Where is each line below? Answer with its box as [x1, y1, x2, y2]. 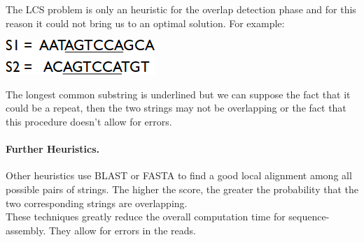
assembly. [6, 222, 46, 237]
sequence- [288, 209, 330, 224]
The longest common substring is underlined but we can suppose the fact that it [6, 86, 351, 101]
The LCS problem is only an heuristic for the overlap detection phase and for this [6, 2, 356, 16]
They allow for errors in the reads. [48, 222, 196, 237]
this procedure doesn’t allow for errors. [6, 114, 172, 128]
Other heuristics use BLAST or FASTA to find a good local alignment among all [6, 168, 352, 183]
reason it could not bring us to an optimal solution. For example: [6, 15, 285, 30]
